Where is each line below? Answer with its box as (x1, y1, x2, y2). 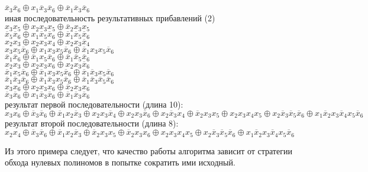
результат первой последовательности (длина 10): (5, 98, 183, 110)
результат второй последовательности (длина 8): (5, 117, 179, 129)
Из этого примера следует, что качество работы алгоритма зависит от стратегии (5, 144, 292, 157)
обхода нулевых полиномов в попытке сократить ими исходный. (5, 156, 235, 168)
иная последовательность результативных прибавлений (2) (5, 11, 215, 24)
